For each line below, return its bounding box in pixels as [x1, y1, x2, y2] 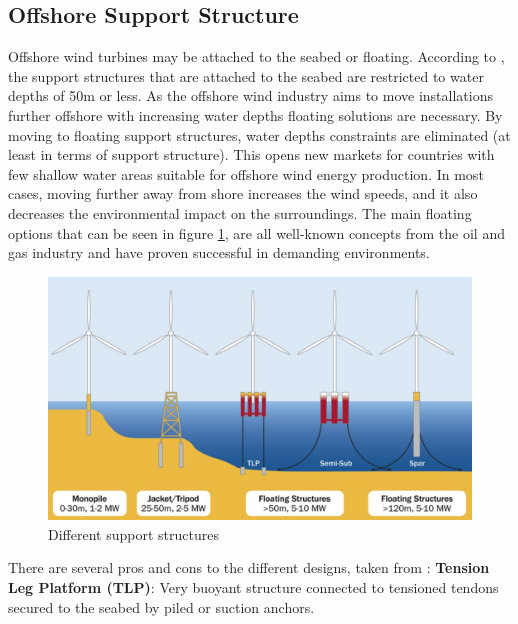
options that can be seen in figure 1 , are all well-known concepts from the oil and [8, 222, 505, 243]
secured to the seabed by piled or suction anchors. [8, 596, 315, 617]
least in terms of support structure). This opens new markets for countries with [8, 144, 495, 165]
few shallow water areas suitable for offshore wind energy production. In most [8, 163, 484, 184]
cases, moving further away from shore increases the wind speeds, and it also [8, 183, 478, 204]
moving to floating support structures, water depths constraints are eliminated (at [8, 124, 511, 145]
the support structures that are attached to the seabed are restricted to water [8, 65, 484, 86]
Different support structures [48, 523, 219, 544]
